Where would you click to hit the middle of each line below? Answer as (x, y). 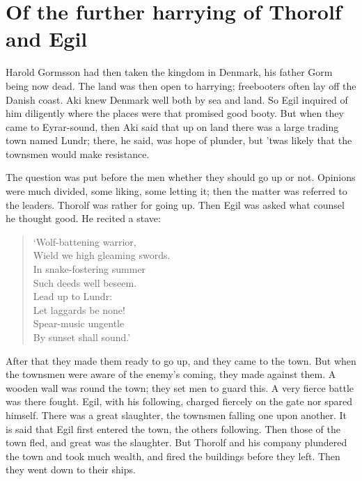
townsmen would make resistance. (78, 153)
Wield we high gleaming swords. (102, 255)
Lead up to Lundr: (73, 296)
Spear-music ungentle (79, 323)
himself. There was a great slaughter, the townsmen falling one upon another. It (176, 415)
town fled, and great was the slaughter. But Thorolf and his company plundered (176, 442)
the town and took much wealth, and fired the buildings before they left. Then (173, 456)
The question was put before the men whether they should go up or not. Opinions (181, 177)
